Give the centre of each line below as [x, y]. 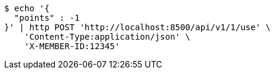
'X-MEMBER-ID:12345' [72, 46]
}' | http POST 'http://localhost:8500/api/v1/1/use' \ [137, 27]
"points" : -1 [47, 18]
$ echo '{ [27, 8]
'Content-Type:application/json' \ [107, 37]
